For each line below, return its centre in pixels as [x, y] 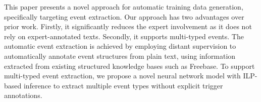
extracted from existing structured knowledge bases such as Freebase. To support [129, 66]
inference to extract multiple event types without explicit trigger [123, 85]
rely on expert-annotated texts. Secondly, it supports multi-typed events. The [124, 36]
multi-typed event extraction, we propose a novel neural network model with [122, 76]
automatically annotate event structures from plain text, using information [120, 56]
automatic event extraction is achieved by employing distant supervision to [120, 46]
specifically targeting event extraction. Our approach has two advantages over [124, 16]
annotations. [23, 95]
